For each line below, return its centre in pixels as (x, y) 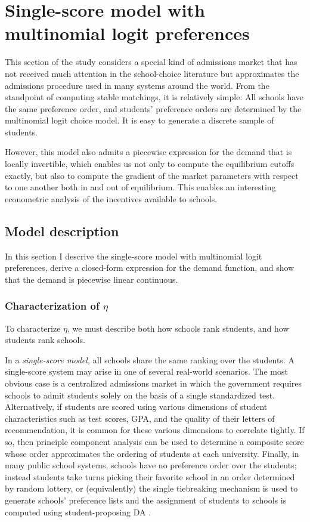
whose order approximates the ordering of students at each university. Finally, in (152, 453)
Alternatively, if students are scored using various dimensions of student (136, 407)
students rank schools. (45, 340)
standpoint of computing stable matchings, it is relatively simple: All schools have (154, 97)
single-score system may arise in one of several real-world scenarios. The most (146, 371)
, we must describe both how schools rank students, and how (178, 328)
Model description (62, 231)
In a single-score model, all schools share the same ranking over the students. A (150, 359)
